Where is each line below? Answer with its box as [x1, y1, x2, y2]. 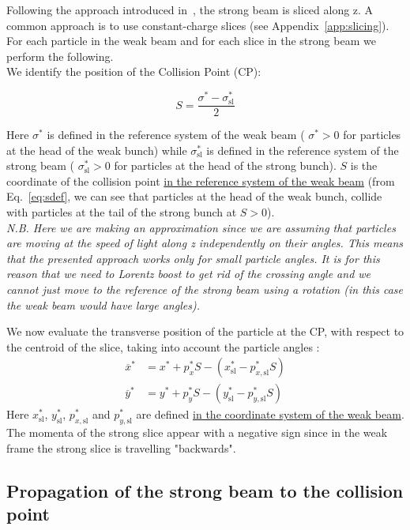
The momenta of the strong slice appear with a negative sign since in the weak [6, 424, 388, 441]
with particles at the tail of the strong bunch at [6, 204, 237, 220]
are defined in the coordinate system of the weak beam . [136, 406, 404, 423]
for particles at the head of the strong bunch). [114, 157, 337, 174]
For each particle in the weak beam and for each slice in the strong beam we [6, 32, 376, 49]
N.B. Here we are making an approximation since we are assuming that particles [6, 219, 396, 235]
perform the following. [6, 47, 114, 64]
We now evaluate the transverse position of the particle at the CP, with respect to [6, 323, 404, 340]
